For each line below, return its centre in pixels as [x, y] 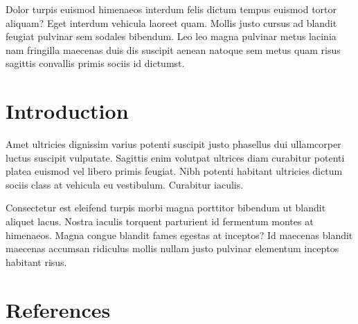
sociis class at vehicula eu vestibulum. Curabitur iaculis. [125, 184]
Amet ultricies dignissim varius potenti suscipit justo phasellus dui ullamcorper [173, 144]
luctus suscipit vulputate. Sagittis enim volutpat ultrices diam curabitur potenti [175, 157]
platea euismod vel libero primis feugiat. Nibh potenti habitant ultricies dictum [174, 171]
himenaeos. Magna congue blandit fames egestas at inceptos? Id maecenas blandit [179, 235]
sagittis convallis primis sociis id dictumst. [95, 63]
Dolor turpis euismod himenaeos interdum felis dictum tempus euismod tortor [171, 9]
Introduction [67, 111]
